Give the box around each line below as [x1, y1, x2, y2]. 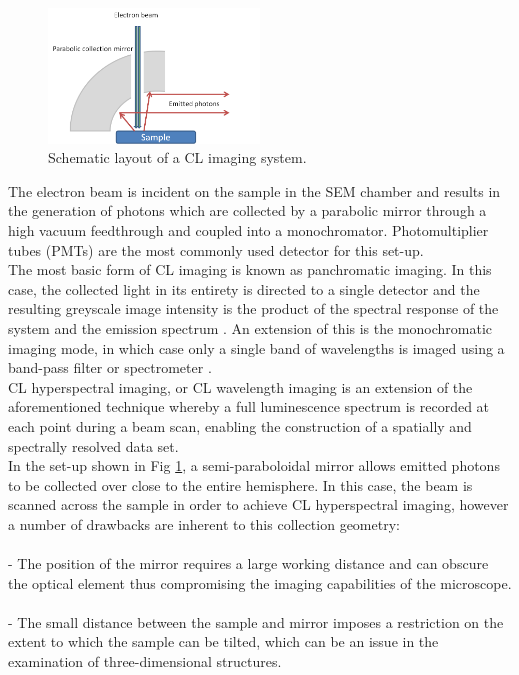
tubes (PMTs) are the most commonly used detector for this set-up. [8, 239, 424, 260]
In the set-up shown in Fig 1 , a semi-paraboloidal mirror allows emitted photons [8, 455, 500, 476]
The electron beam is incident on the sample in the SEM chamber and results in [8, 180, 501, 201]
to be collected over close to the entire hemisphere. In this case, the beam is [8, 474, 473, 495]
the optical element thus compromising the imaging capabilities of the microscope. [8, 572, 512, 593]
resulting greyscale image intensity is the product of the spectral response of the [8, 298, 499, 319]
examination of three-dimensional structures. [8, 651, 282, 672]
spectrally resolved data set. [8, 435, 179, 456]
